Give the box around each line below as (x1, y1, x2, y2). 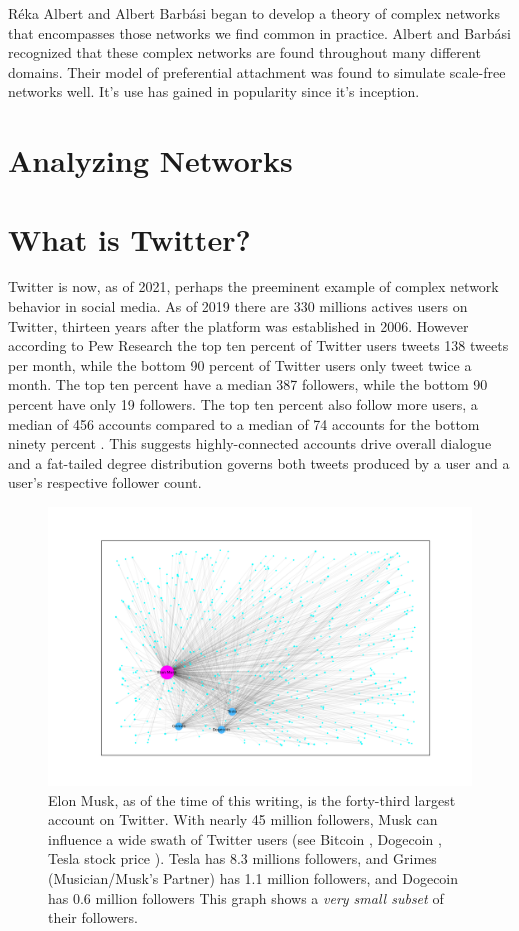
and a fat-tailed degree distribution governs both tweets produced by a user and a (8, 452, 510, 473)
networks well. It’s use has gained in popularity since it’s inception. (8, 81, 420, 102)
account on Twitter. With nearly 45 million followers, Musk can (48, 809, 438, 830)
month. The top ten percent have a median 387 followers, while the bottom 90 (8, 374, 488, 395)
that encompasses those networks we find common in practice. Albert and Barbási (8, 22, 511, 43)
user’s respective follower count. (8, 472, 202, 493)
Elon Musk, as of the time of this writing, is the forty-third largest (48, 789, 456, 810)
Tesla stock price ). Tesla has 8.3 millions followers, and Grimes (48, 848, 437, 869)
